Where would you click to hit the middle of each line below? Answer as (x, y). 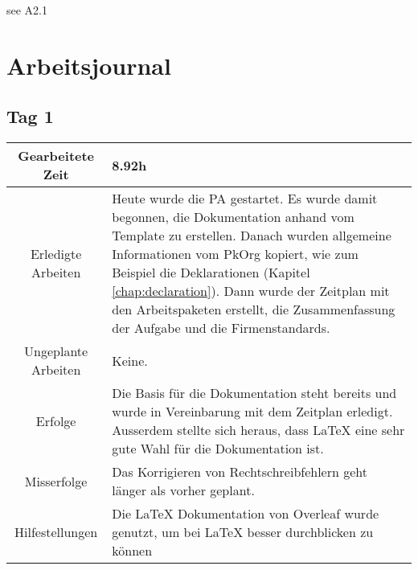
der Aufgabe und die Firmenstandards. (221, 328)
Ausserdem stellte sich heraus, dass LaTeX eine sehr (258, 430)
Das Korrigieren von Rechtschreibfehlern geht (240, 472)
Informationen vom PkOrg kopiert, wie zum (235, 254)
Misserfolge (56, 481)
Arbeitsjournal (89, 65)
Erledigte (56, 254)
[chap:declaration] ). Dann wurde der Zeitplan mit (251, 291)
